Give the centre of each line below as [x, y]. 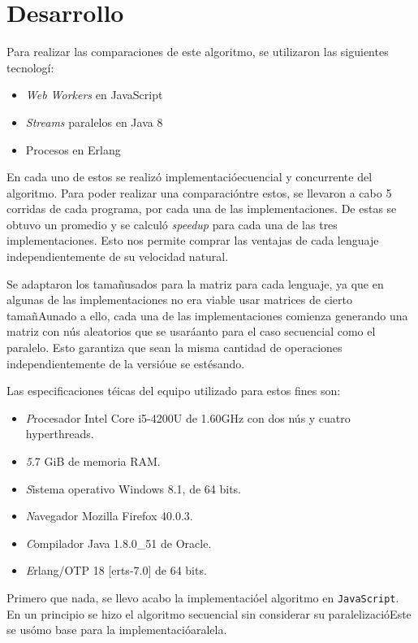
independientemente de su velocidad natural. [118, 256]
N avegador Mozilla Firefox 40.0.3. [109, 516]
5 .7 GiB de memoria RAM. [93, 461]
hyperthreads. [60, 434]
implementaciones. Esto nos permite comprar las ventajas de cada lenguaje [193, 240]
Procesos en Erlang [73, 149]
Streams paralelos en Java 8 [94, 122]
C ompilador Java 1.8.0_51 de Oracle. [119, 543]
